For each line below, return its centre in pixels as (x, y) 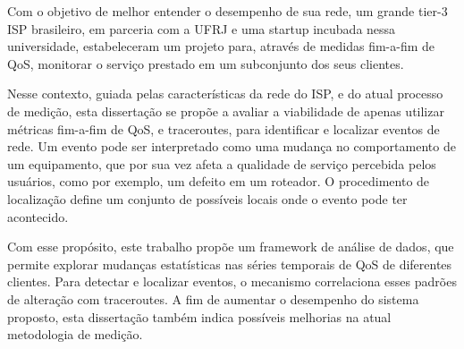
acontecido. (38, 216)
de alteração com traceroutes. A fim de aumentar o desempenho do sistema (213, 298)
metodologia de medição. (75, 334)
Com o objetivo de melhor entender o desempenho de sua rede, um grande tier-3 (228, 11)
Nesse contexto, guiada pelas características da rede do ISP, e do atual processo (225, 94)
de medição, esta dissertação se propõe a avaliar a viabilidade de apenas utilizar (226, 111)
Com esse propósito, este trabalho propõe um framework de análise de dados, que (231, 247)
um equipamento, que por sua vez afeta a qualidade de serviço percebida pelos (222, 163)
